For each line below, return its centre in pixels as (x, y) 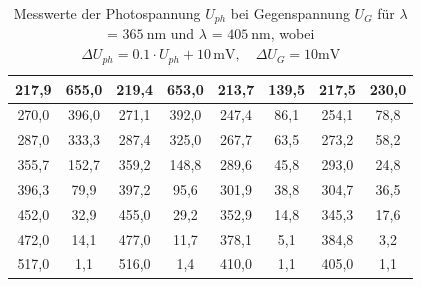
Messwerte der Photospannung (107, 13)
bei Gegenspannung (290, 13)
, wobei (292, 33)
